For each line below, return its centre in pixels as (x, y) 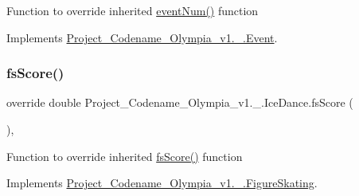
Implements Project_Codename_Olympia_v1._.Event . (142, 37)
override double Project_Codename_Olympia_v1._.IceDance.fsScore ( (180, 102)
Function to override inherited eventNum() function (133, 10)
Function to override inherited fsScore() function (125, 156)
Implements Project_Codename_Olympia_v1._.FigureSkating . (162, 183)
